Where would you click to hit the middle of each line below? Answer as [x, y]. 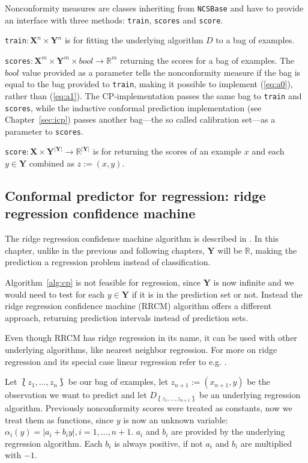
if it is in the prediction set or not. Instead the [217, 294]
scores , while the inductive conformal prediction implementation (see [133, 107]
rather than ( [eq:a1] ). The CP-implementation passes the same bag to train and [153, 95]
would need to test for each [55, 294]
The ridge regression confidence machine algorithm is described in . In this [142, 238]
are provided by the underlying [228, 431]
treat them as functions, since [59, 419]
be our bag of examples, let [118, 382]
